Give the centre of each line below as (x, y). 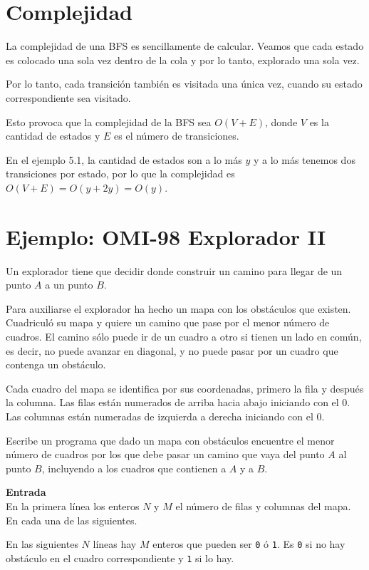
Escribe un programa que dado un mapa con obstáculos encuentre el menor (170, 440)
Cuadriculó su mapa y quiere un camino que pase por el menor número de (168, 322)
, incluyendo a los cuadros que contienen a (134, 468)
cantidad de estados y (53, 136)
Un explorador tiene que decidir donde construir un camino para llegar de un (174, 270)
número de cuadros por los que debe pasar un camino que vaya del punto (165, 454)
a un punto (69, 285)
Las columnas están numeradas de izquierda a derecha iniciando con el (160, 416)
